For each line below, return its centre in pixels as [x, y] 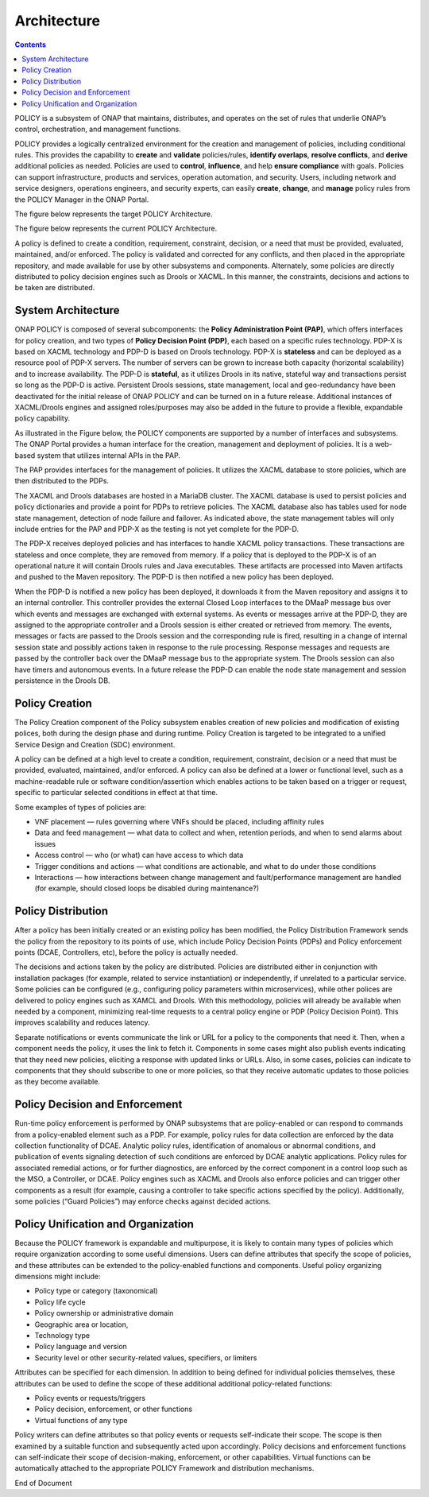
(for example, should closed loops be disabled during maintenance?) [147, 888]
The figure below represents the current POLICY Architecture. [116, 229]
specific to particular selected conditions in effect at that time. [116, 793]
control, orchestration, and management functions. [98, 129]
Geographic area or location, [81, 1324]
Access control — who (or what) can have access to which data [139, 855]
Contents [31, 45]
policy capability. [43, 418]
